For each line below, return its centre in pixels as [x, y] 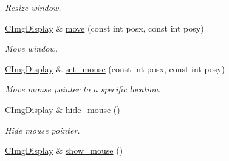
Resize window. [33, 7]
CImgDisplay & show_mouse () [64, 150]
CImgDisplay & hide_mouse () [63, 109]
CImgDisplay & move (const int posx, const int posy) [104, 28]
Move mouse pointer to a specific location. [83, 89]
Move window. [31, 48]
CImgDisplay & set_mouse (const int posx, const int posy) [115, 68]
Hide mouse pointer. [43, 130]
